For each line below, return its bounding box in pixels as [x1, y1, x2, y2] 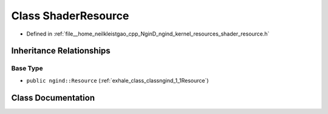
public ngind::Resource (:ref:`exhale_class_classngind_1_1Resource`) [26, 77, 209, 84]
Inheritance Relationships [11, 46, 111, 56]
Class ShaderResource [11, 9, 129, 22]
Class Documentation [11, 92, 95, 103]
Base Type [11, 64, 43, 72]
